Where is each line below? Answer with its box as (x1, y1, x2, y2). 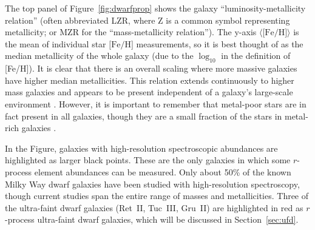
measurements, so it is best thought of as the (136, 37, 303, 50)
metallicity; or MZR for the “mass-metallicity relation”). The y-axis (5, 25, 257, 38)
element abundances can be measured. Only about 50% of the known (34, 165, 291, 178)
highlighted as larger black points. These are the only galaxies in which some (5, 154, 291, 166)
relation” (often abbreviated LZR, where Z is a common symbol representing (5, 13, 290, 26)
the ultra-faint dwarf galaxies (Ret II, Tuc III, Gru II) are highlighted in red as (5, 201, 303, 214)
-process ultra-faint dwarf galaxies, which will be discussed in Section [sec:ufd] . (5, 213, 299, 226)
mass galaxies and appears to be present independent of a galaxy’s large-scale (5, 86, 293, 98)
